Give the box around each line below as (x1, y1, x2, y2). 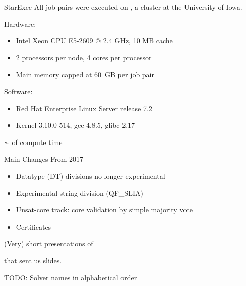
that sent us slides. (4, 255, 62, 265)
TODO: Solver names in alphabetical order (4, 272, 137, 282)
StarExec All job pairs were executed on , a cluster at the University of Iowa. (4, 2, 242, 12)
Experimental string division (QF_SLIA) (16, 187, 143, 198)
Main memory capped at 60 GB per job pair (16, 69, 154, 80)
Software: (4, 86, 33, 96)
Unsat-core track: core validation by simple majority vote (16, 204, 193, 215)
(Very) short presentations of (4, 238, 93, 249)
